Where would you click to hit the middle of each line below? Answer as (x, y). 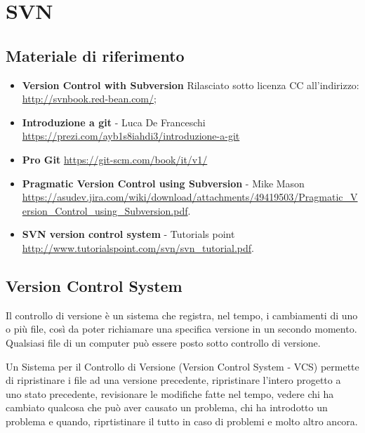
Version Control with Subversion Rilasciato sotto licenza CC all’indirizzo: (191, 85)
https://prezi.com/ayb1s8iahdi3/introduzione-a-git (131, 136)
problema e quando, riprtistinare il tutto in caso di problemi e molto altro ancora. (182, 421)
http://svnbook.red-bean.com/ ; (89, 99)
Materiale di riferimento (95, 55)
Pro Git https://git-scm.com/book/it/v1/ (115, 159)
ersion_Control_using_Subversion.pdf (105, 210)
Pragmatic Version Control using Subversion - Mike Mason (163, 183)
